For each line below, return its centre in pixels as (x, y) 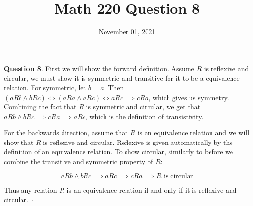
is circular (179, 176)
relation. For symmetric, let (45, 87)
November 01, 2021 (127, 31)
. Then (114, 87)
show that (19, 142)
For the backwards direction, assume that (66, 133)
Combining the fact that (40, 107)
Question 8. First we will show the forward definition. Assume (99, 68)
